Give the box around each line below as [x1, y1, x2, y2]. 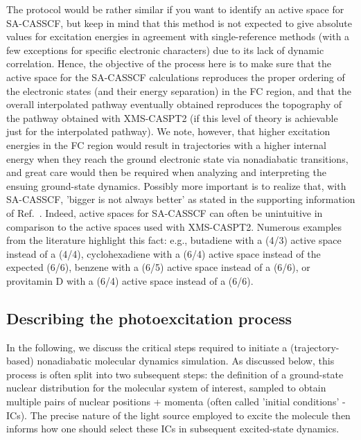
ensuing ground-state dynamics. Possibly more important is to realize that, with [6, 178, 346, 193]
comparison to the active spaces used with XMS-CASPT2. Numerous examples [6, 219, 342, 234]
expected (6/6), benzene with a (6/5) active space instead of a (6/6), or [6, 260, 310, 274]
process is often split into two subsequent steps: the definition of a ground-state [6, 367, 344, 381]
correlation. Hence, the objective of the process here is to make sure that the [6, 56, 332, 71]
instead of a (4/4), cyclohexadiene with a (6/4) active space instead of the [6, 246, 321, 261]
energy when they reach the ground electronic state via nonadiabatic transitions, [6, 151, 349, 166]
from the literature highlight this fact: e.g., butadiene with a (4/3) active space [6, 233, 342, 247]
